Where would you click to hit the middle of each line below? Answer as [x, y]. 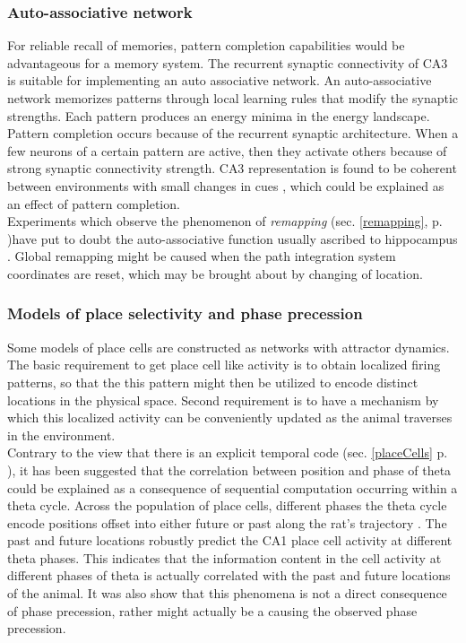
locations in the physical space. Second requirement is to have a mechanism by [223, 400]
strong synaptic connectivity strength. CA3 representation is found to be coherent [232, 168]
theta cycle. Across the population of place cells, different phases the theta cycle [227, 505]
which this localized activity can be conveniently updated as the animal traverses [230, 417]
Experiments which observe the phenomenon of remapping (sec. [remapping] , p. [225, 221]
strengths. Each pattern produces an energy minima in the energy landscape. [219, 115]
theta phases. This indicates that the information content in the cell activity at [224, 557]
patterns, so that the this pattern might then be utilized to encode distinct [213, 382]
